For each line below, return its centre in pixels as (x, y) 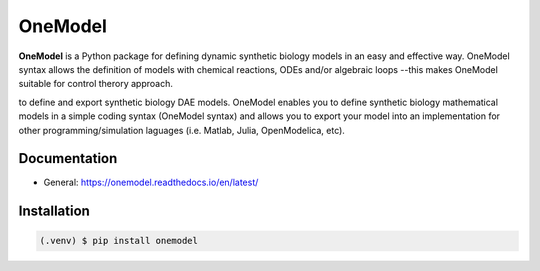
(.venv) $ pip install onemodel (119, 241)
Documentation (68, 158)
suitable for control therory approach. (96, 84)
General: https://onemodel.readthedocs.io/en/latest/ (151, 182)
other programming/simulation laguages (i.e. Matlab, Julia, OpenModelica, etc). (181, 130)
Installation (54, 211)
